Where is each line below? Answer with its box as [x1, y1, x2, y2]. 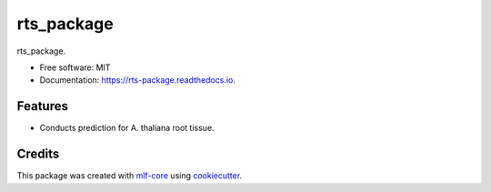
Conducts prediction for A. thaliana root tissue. [39, 123, 215, 134]
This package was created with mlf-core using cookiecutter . [16, 170, 243, 181]
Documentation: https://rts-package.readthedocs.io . [39, 75, 235, 86]
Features [16, 98, 68, 114]
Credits [16, 147, 60, 162]
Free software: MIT [39, 62, 111, 73]
